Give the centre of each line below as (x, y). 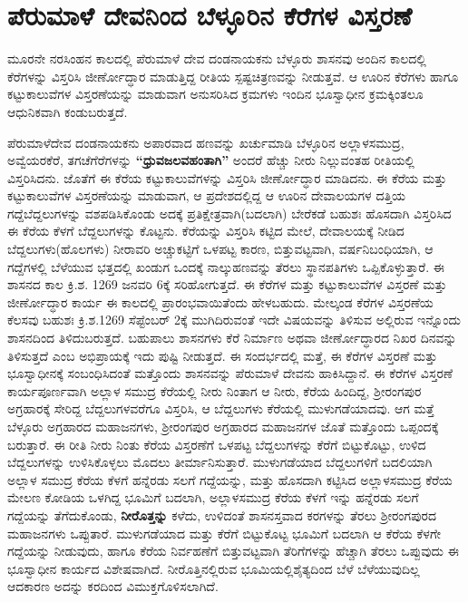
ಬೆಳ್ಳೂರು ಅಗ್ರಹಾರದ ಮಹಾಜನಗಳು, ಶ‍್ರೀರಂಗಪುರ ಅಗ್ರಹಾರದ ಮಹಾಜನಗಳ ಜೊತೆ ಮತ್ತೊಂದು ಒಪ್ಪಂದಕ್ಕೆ (223, 426)
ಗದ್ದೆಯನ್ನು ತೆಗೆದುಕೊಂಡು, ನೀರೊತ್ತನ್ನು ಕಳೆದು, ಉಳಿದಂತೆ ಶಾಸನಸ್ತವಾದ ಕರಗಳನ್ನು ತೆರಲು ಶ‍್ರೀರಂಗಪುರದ (222, 515)
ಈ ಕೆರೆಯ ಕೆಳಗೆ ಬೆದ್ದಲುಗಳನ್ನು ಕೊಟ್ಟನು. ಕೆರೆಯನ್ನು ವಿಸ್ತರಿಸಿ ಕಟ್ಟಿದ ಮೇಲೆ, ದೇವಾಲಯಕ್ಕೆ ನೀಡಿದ (206, 231)
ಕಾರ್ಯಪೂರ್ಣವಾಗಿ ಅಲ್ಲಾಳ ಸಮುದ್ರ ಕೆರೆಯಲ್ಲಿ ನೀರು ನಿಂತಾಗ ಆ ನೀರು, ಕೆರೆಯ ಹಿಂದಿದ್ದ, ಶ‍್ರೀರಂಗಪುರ (214, 390)
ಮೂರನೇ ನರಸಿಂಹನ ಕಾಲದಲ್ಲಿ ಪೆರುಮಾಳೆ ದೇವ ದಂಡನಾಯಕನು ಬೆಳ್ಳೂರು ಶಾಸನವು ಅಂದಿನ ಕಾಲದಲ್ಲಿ (217, 58)
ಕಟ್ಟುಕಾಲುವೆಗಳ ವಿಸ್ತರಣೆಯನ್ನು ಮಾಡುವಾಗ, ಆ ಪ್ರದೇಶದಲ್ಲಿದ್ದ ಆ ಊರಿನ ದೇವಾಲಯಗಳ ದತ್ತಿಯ (207, 195)
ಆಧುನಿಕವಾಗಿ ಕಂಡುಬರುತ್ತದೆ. (68, 111)
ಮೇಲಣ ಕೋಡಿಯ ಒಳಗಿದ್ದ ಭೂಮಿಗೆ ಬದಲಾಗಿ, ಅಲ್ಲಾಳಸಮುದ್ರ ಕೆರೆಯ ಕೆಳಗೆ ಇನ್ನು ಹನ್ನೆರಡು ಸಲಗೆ (213, 497)
